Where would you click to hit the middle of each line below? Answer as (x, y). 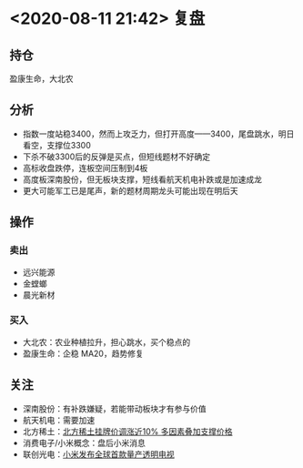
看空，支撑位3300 (56, 145)
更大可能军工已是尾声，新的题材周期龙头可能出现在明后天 (130, 190)
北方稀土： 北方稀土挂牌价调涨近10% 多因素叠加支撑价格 (128, 431)
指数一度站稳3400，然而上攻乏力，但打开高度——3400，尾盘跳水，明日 (158, 134)
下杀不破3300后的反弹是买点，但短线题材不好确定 (116, 157)
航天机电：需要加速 (59, 420)
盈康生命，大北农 (41, 79)
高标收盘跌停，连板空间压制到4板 (85, 168)
